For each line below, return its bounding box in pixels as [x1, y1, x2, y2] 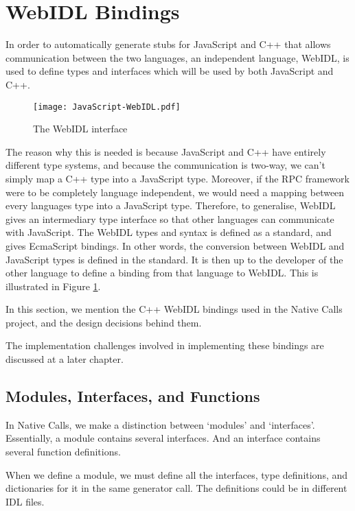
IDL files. [5, 494, 45, 508]
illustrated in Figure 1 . [5, 278, 101, 293]
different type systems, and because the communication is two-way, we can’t [5, 158, 325, 172]
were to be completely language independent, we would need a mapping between [5, 185, 345, 199]
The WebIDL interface [33, 121, 128, 136]
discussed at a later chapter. [5, 352, 124, 366]
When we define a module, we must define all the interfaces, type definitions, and [5, 467, 348, 482]
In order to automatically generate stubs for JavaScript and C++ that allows [5, 37, 331, 51]
